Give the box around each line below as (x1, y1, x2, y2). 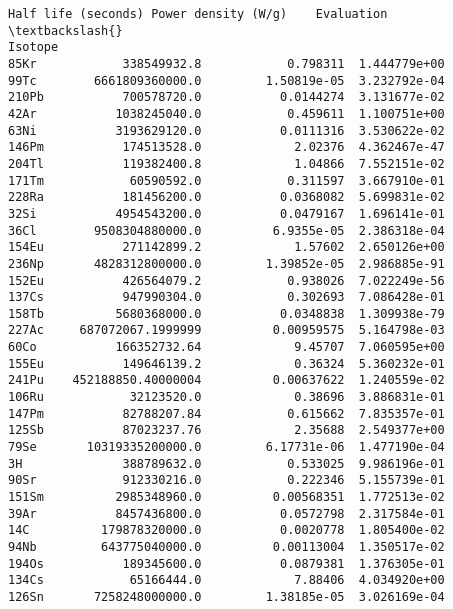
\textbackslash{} (8, 23, 123, 38)
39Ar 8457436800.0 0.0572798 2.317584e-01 (8, 506, 445, 521)
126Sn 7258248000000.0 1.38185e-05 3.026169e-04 (8, 589, 445, 604)
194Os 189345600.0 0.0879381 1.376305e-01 (8, 556, 445, 571)
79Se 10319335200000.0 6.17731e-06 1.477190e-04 (8, 440, 445, 455)
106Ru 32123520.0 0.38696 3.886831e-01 (8, 390, 445, 405)
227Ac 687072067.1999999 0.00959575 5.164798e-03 (8, 323, 445, 338)
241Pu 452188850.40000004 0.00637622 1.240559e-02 (8, 373, 445, 388)
